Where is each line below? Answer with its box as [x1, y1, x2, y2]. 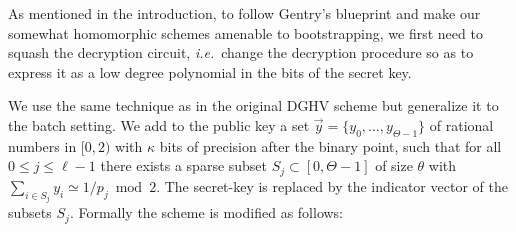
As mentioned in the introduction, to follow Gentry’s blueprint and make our [8, 3, 481, 23]
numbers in [8, 135, 77, 156]
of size [375, 155, 413, 176]
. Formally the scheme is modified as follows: [69, 202, 343, 223]
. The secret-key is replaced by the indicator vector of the [156, 175, 508, 196]
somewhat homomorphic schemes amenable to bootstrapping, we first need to [8, 22, 483, 43]
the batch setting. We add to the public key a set [8, 114, 310, 135]
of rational [429, 114, 494, 135]
